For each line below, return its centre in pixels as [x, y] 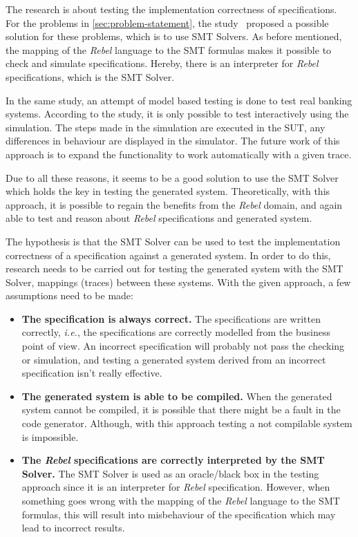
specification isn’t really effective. [92, 373]
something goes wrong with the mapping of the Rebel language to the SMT [181, 500]
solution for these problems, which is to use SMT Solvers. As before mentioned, [174, 36]
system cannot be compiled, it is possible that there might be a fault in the [181, 409]
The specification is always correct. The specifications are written [171, 318]
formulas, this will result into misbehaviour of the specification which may [179, 514]
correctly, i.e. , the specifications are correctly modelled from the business [176, 332]
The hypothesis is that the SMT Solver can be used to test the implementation [173, 241]
